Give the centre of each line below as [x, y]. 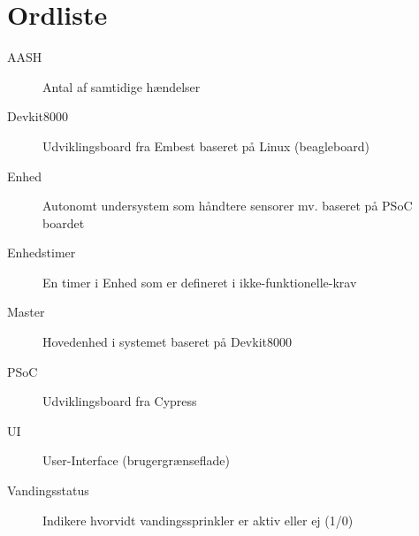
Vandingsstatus [48, 490]
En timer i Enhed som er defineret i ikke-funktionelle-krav [200, 282]
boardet [64, 222]
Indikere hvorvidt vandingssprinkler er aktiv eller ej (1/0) [198, 520]
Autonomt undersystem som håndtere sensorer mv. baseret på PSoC [228, 206]
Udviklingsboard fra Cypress [120, 401]
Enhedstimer [42, 253]
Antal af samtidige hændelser [122, 86]
